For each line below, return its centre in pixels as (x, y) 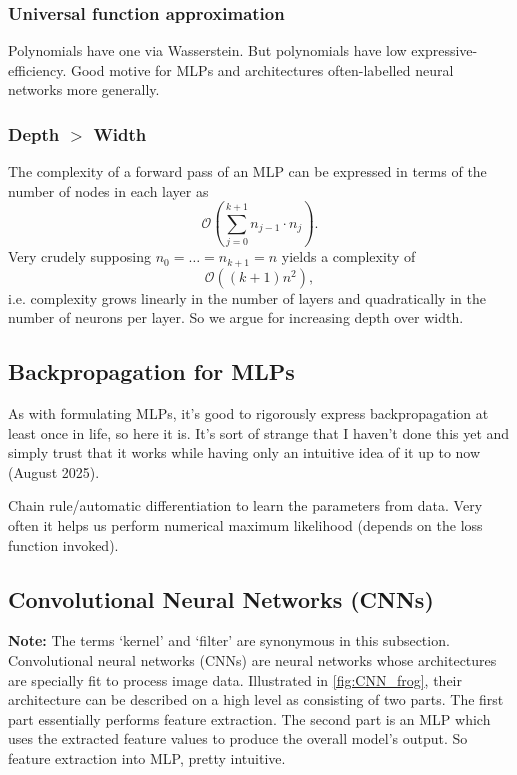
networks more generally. (84, 89)
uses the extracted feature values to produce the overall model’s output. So (238, 738)
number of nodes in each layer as (108, 190)
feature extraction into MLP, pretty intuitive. (147, 757)
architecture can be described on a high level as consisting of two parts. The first (256, 699)
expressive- (444, 50)
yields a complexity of (348, 256)
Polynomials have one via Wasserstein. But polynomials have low (207, 50)
